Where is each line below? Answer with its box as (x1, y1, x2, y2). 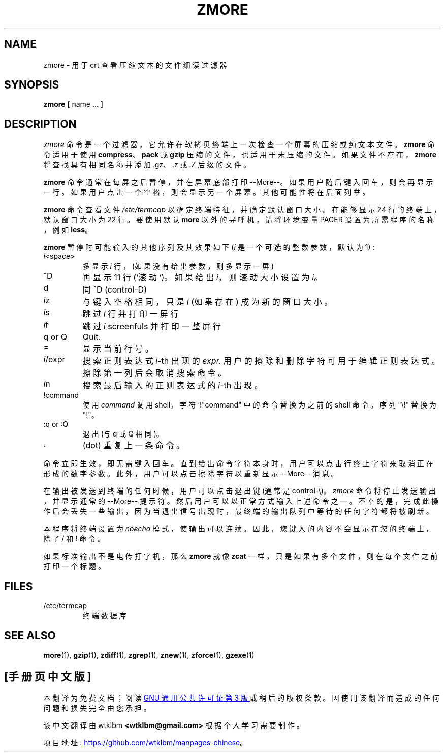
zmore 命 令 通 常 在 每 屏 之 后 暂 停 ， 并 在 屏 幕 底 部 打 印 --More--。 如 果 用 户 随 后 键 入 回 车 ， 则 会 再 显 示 (43, 178, 433, 187)
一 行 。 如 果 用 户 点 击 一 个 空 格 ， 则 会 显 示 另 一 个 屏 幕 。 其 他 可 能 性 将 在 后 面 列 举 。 (43, 188, 370, 197)
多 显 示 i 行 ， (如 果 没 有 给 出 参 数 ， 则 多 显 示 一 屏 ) (82, 261, 274, 271)
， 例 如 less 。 (43, 225, 92, 235)
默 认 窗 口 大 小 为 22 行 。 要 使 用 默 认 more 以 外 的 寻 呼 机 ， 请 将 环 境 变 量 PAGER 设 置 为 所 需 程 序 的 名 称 (43, 215, 434, 224)
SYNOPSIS (4, 78, 59, 92)
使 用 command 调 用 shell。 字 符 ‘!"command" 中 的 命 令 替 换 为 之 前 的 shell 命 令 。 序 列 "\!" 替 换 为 (82, 400, 437, 410)
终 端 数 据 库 (82, 611, 126, 620)
